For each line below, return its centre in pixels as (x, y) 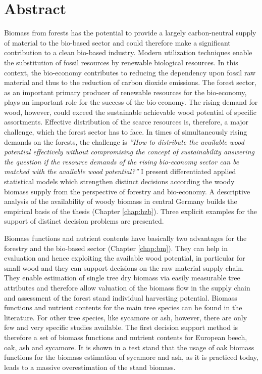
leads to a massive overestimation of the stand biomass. (90, 367)
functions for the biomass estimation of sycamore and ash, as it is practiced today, (131, 357)
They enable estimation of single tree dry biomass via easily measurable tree (122, 278)
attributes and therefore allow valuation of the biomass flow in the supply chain (127, 287)
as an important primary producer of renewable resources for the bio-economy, (125, 92)
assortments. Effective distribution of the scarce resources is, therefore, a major (126, 122)
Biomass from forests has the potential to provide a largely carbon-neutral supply (130, 33)
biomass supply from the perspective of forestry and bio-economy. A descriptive (127, 191)
